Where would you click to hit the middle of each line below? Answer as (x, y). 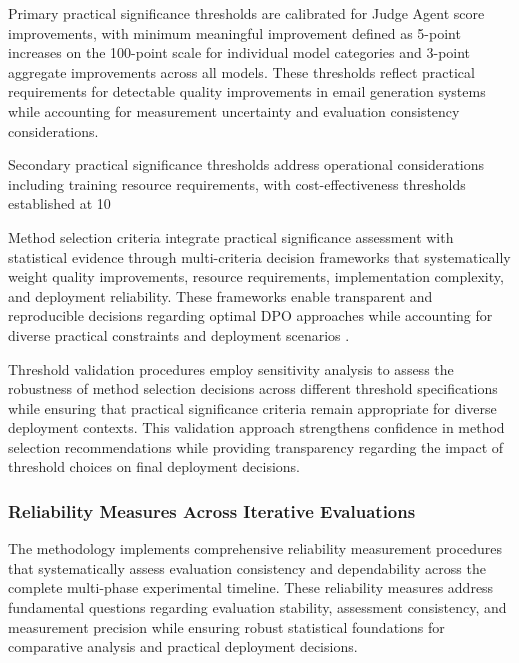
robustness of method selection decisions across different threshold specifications (253, 388)
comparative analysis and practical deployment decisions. (183, 646)
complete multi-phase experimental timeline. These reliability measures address (251, 587)
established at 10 (59, 203)
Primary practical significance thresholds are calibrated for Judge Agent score (246, 13)
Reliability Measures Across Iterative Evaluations (212, 510)
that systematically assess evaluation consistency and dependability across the (247, 567)
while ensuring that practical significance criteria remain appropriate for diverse (252, 407)
